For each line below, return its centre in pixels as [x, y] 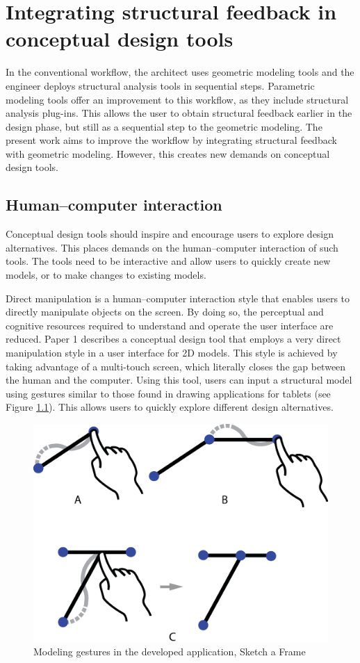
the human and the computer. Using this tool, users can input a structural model [179, 380]
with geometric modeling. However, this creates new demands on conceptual [168, 153]
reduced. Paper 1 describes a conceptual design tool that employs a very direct [173, 339]
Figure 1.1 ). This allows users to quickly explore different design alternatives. [170, 407]
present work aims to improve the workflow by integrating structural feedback [171, 140]
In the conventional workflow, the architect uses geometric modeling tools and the [180, 72]
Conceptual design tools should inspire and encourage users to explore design [170, 234]
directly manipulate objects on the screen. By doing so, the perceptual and [165, 312]
